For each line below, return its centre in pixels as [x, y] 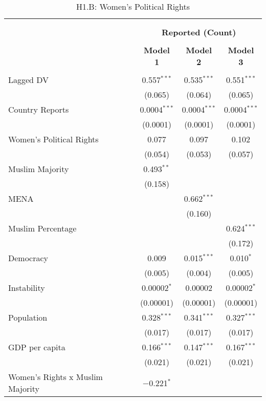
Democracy [28, 258]
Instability [27, 288]
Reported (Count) [199, 32]
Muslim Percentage [42, 228]
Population [28, 317]
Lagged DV [29, 80]
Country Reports [39, 109]
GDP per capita [37, 347]
